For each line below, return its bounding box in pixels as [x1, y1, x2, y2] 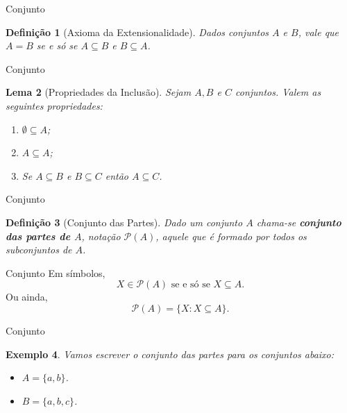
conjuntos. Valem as [235, 85, 321, 99]
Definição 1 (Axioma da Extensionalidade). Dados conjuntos [6, 24, 269, 39]
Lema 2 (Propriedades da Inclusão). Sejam [6, 85, 192, 99]
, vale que [298, 24, 339, 39]
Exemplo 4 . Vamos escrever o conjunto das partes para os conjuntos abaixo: [6, 346, 335, 361]
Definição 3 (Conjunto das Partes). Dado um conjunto [6, 214, 243, 229]
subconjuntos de [6, 242, 72, 257]
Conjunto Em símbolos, [6, 265, 105, 280]
